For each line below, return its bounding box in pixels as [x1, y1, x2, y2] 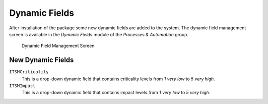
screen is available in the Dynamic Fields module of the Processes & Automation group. [9, 31, 189, 37]
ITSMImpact [9, 83, 36, 89]
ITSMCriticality [9, 69, 49, 75]
